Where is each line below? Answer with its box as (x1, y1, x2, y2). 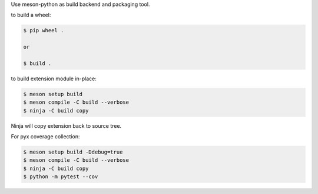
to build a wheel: (11, 12, 51, 19)
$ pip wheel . (23, 27, 64, 34)
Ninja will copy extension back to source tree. (11, 122, 122, 129)
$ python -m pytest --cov (23, 173, 98, 180)
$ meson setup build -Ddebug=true (23, 149, 123, 155)
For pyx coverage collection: (11, 133, 80, 140)
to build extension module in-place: (11, 75, 97, 82)
